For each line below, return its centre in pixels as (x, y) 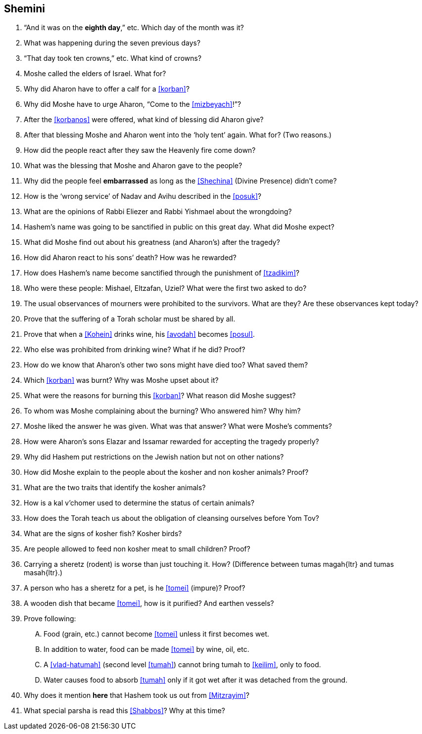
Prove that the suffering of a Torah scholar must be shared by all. (130, 319)
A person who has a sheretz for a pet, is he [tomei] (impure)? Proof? (135, 588)
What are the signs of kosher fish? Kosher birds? (103, 534)
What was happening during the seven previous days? (112, 43)
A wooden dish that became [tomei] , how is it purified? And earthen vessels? (149, 603)
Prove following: (50, 619)
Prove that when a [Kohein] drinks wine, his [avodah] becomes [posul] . (140, 334)
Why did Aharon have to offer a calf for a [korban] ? (107, 89)
